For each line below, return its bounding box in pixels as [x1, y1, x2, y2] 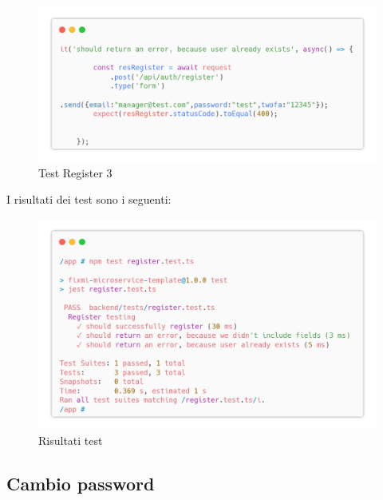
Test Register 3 [38, 164, 113, 181]
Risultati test [38, 431, 103, 448]
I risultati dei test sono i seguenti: [6, 191, 172, 208]
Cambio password [6, 470, 155, 495]
